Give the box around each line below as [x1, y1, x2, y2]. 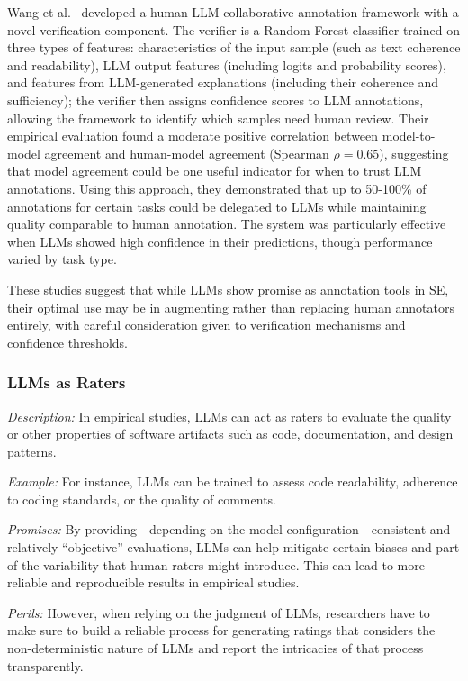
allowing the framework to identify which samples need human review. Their [7, 108, 429, 127]
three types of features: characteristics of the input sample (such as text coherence [7, 38, 461, 57]
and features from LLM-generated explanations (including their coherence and [7, 73, 439, 92]
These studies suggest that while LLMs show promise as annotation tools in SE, [7, 279, 449, 298]
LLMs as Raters [7, 371, 126, 394]
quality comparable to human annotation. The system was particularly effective [7, 214, 446, 233]
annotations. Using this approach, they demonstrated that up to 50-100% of [7, 178, 427, 197]
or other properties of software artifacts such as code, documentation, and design [7, 424, 454, 443]
